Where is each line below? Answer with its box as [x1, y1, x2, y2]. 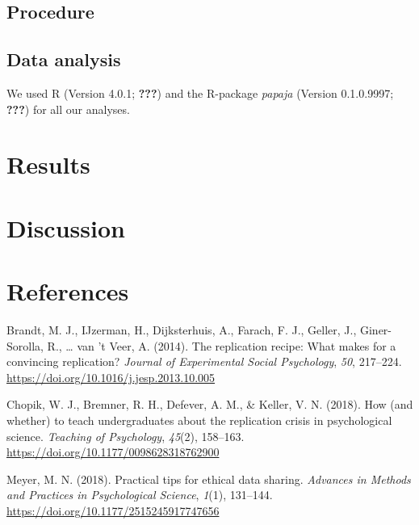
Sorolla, [6, 337, 44, 354]
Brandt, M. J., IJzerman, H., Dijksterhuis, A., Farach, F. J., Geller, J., [6, 321, 357, 338]
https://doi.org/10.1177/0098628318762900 [6, 443, 220, 460]
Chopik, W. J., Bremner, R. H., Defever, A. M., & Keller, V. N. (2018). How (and [6, 396, 413, 413]
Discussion [6, 211, 125, 244]
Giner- [359, 321, 392, 338]
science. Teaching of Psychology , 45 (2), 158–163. [6, 427, 245, 444]
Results [6, 148, 90, 181]
